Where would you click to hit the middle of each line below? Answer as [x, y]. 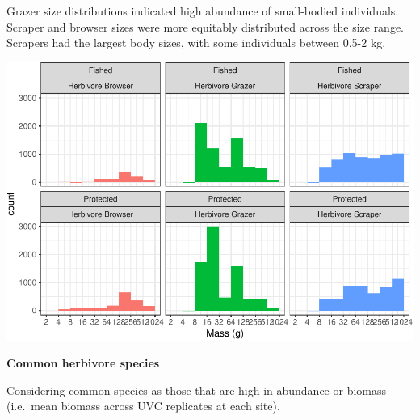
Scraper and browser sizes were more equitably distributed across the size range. [206, 26]
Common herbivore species [83, 363]
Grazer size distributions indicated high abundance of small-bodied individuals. [203, 11]
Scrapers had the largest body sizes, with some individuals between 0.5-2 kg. [196, 42]
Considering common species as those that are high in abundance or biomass [197, 390]
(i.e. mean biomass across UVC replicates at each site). [143, 406]
